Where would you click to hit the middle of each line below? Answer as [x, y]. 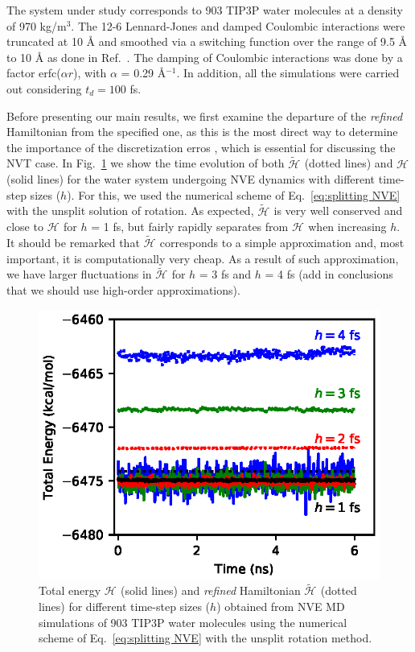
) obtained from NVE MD [281, 606]
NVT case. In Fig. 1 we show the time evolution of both [146, 163]
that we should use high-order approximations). [123, 289]
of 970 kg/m [37, 25]
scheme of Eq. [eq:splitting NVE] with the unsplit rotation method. [205, 638]
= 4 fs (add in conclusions [329, 274]
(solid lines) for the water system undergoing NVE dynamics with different [191, 179]
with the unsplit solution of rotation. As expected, [130, 210]
